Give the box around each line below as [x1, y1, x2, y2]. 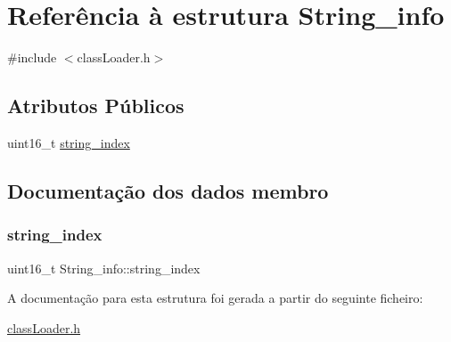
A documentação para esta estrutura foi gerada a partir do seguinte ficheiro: [7, 289, 423, 307]
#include [7, 48, 57, 67]
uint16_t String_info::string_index [7, 258, 201, 277]
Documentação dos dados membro [7, 176, 329, 204]
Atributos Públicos [7, 92, 184, 119]
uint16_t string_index [7, 133, 130, 151]
